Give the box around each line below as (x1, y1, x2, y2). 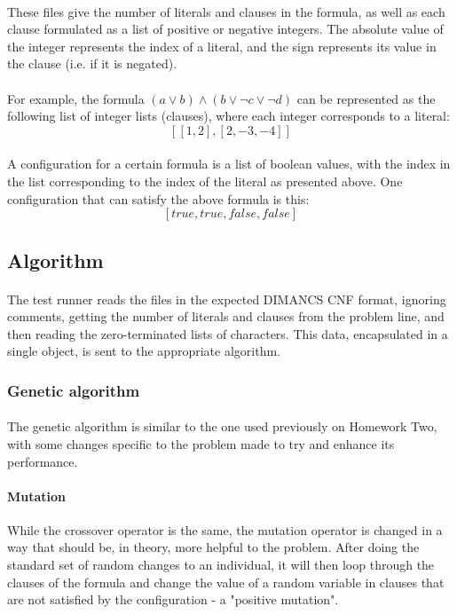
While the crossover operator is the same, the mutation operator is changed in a (7, 520, 443, 539)
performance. (7, 452, 78, 470)
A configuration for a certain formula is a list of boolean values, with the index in (7, 154, 451, 173)
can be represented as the (296, 89, 436, 107)
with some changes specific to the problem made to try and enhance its (7, 434, 395, 453)
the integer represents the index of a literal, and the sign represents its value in (7, 36, 437, 55)
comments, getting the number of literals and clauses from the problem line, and (7, 307, 445, 326)
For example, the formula (7, 89, 145, 107)
